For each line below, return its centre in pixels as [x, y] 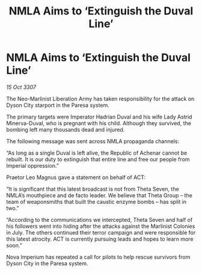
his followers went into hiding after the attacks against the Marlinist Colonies [101, 226]
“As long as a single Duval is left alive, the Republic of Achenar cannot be [97, 153]
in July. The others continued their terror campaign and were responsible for [101, 232]
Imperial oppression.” [32, 165]
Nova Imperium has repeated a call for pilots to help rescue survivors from [98, 257]
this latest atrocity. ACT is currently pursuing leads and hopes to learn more [100, 239]
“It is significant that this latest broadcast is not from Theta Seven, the [93, 189]
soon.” [14, 245]
